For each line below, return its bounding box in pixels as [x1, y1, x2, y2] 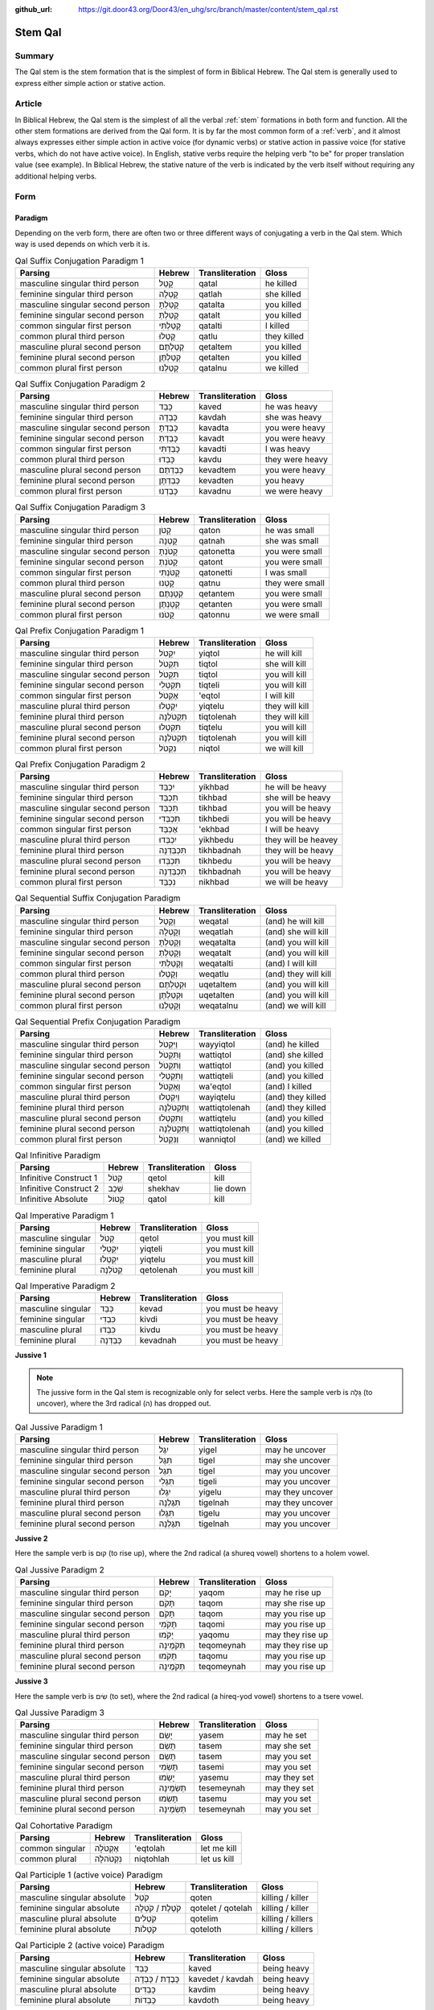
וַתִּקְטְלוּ [158, 1113, 184, 1123]
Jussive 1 [14, 1351, 47, 1360]
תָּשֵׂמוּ [158, 1793, 178, 1804]
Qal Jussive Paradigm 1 [14, 1421, 104, 1433]
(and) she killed [264, 1049, 324, 1060]
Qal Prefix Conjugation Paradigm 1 [14, 625, 145, 636]
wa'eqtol [198, 1081, 231, 1092]
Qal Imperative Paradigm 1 [14, 1210, 114, 1221]
